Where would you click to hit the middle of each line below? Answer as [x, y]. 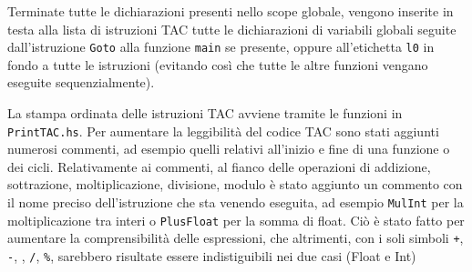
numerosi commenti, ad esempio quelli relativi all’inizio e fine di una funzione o [229, 149]
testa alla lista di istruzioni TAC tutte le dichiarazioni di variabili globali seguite [232, 29]
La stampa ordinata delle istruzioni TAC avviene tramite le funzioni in [205, 113]
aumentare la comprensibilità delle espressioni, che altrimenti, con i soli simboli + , [236, 238]
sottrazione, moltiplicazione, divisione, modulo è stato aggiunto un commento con [235, 184]
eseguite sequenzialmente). [81, 82]
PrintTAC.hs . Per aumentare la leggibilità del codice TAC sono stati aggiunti [223, 131]
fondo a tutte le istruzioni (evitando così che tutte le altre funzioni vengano [218, 64]
